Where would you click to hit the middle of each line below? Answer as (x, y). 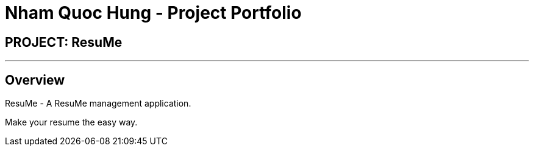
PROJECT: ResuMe (64, 42)
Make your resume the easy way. (71, 122)
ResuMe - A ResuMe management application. (98, 104)
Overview (35, 80)
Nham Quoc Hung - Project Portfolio (153, 13)
